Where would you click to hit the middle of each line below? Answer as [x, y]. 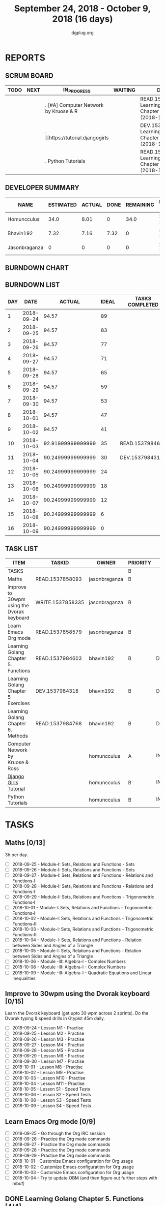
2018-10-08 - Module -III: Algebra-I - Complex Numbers [69, 967]
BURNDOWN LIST [33, 285]
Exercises [19, 703]
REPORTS [25, 58]
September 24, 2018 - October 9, [82, 9]
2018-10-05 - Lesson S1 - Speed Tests [51, 1089]
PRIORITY [139, 562]
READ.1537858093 [58, 579]
